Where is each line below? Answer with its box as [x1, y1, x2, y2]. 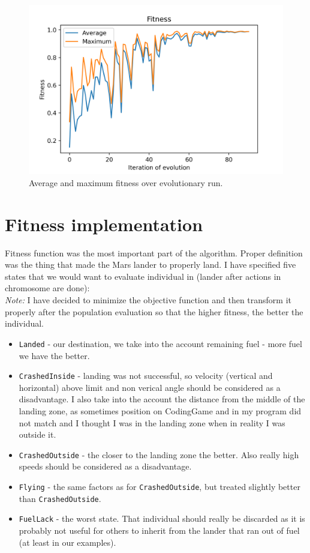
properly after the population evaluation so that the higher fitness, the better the [5, 305, 303, 318]
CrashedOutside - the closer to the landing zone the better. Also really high [19, 448, 299, 461]
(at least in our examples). [19, 536, 116, 548]
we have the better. [19, 349, 90, 361]
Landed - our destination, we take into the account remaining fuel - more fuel [19, 337, 302, 349]
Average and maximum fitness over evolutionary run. [29, 176, 223, 189]
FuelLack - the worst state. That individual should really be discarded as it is [19, 512, 305, 525]
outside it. [19, 428, 56, 441]
